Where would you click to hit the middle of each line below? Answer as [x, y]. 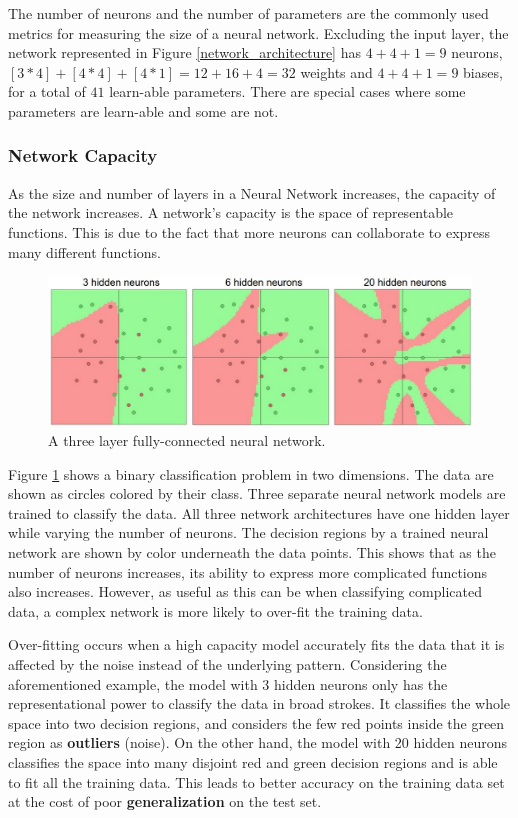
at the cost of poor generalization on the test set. [165, 801]
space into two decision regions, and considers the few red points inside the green [256, 722]
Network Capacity [83, 155]
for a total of [47, 91]
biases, [483, 71]
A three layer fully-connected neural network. [187, 440]
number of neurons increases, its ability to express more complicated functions [248, 571]
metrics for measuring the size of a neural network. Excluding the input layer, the [258, 32]
